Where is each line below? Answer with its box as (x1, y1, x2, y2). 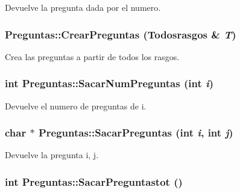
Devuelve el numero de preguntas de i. (5, 99, 147, 112)
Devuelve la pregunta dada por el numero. (5, 1, 161, 13)
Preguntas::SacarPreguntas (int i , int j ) (38, 125, 233, 140)
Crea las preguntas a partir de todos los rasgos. (5, 50, 180, 63)
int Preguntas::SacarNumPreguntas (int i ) (5, 76, 214, 91)
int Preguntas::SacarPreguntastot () (5, 174, 183, 189)
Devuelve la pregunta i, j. (5, 149, 99, 161)
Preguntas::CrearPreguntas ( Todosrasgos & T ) (5, 26, 236, 41)
